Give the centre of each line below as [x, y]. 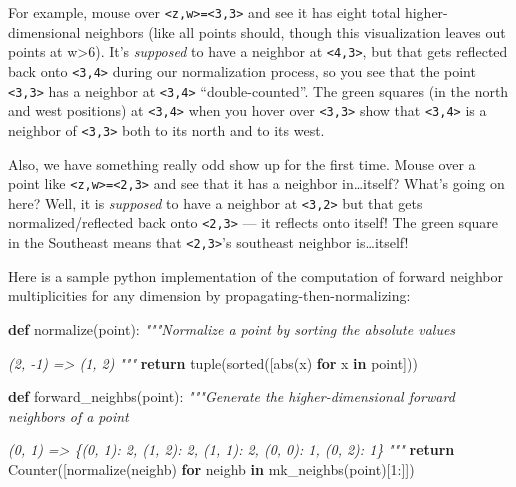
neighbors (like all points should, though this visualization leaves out [295, 31]
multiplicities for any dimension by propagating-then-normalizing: [209, 295]
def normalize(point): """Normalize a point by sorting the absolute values [232, 328]
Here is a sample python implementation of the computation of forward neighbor [255, 275]
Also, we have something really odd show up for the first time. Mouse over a [242, 163]
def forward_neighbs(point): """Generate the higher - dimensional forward [231, 396]
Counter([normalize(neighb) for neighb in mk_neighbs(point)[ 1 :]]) [211, 468]
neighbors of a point [68, 415]
